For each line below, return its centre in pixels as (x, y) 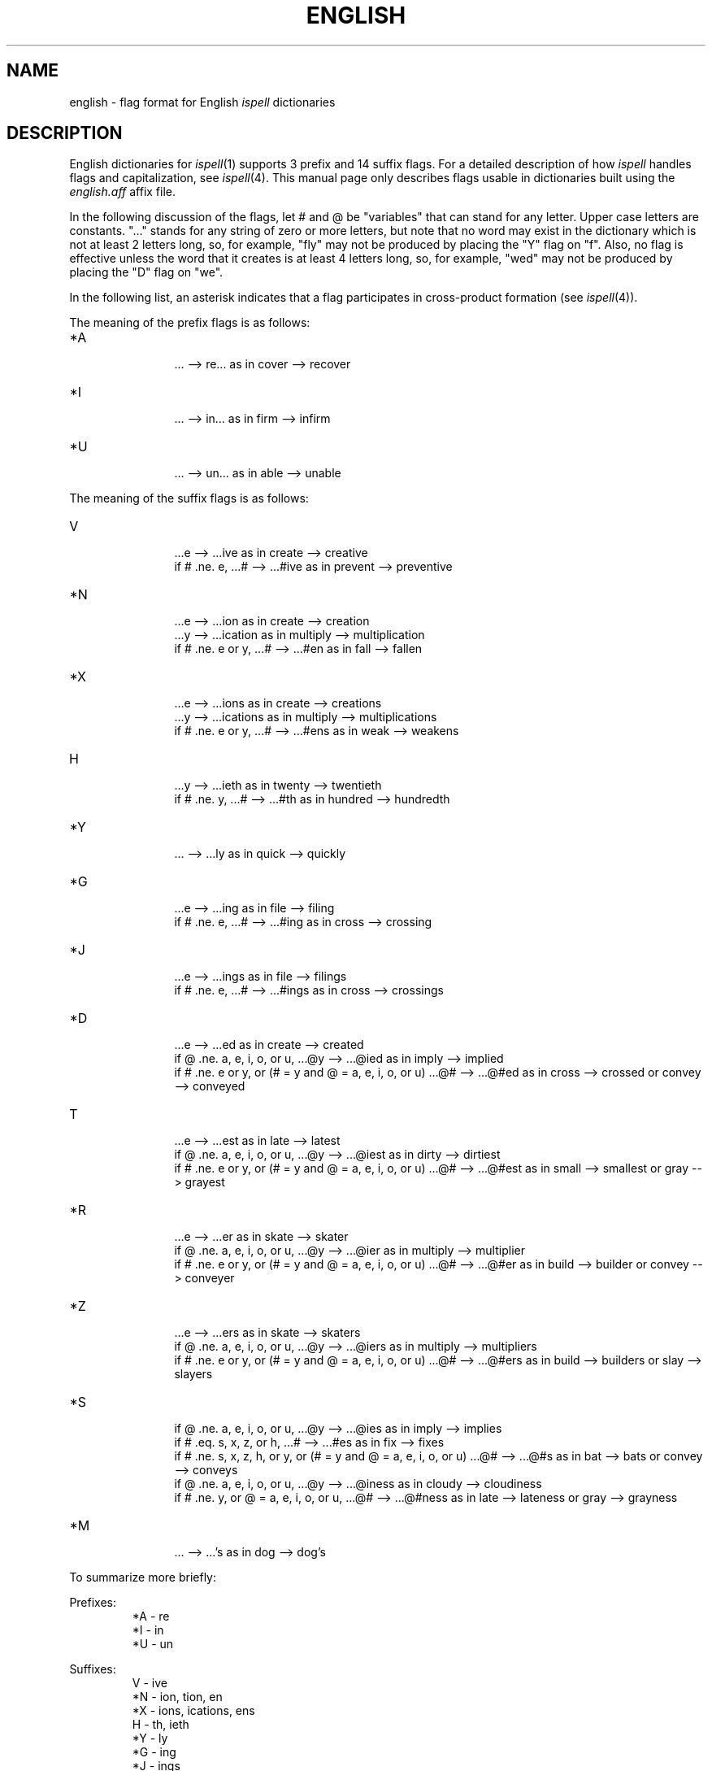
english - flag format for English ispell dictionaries (202, 102)
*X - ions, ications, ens (193, 1711)
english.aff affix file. (123, 192)
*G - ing (154, 1752)
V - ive (150, 1683)
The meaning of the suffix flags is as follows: (189, 498)
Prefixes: (93, 1603)
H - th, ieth (161, 1725)
